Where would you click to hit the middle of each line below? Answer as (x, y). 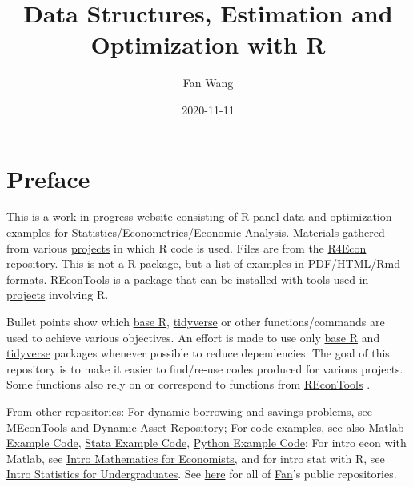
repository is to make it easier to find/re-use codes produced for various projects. (205, 368)
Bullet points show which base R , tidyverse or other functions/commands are (196, 321)
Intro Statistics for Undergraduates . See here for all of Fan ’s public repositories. (202, 474)
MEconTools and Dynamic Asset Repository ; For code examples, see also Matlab (205, 427)
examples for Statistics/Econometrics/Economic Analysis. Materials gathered (196, 232)
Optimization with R (208, 44)
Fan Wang (208, 83)
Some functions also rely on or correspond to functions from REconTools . (188, 384)
